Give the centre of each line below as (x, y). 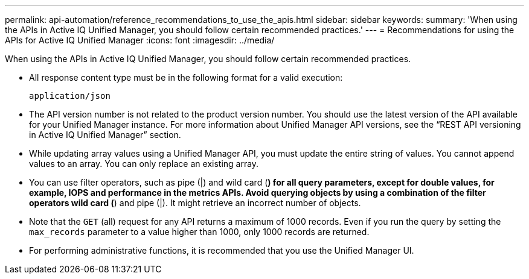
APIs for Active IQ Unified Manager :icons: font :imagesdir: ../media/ (140, 40)
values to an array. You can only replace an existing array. (144, 164)
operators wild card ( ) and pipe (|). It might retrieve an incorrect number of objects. (195, 203)
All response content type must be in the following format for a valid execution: (186, 77)
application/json (70, 96)
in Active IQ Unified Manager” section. (105, 135)
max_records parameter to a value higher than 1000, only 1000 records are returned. (199, 232)
